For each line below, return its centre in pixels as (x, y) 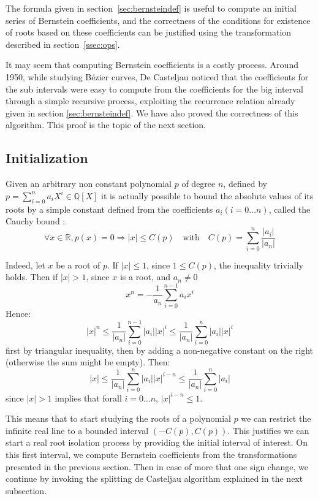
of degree (199, 184)
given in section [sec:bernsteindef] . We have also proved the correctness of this (152, 112)
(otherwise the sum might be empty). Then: (88, 362)
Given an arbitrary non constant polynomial (89, 184)
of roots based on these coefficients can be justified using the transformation (149, 32)
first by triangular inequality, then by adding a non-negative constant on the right (160, 350)
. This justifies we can (268, 430)
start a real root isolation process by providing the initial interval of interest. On (157, 442)
